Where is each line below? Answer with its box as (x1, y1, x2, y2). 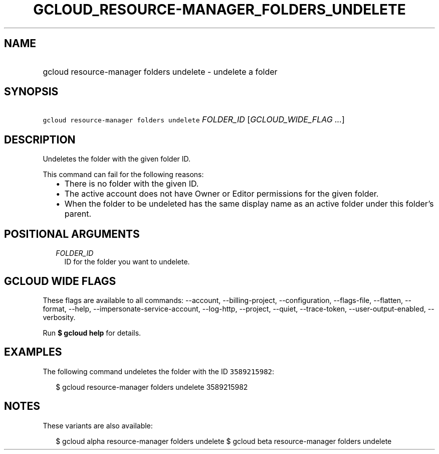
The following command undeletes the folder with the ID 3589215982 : (43, 367, 275, 376)
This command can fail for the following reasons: (43, 170, 204, 179)
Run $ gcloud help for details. (43, 328, 141, 337)
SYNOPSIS (4, 85, 59, 98)
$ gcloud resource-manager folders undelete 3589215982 (56, 382, 248, 391)
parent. (64, 209, 92, 219)
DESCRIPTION (4, 133, 76, 146)
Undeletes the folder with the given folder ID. (43, 155, 191, 164)
